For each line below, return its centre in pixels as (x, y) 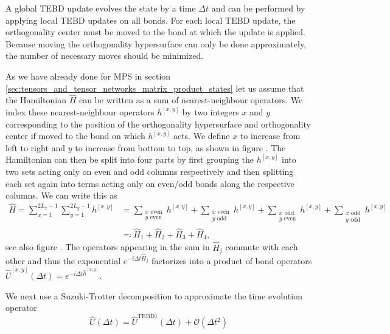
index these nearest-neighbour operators (80, 111)
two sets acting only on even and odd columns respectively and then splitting (150, 171)
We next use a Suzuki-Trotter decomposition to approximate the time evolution (154, 295)
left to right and (36, 147)
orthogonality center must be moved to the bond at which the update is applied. (155, 32)
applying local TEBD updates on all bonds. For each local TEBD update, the (151, 20)
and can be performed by (258, 8)
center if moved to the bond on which (75, 136)
